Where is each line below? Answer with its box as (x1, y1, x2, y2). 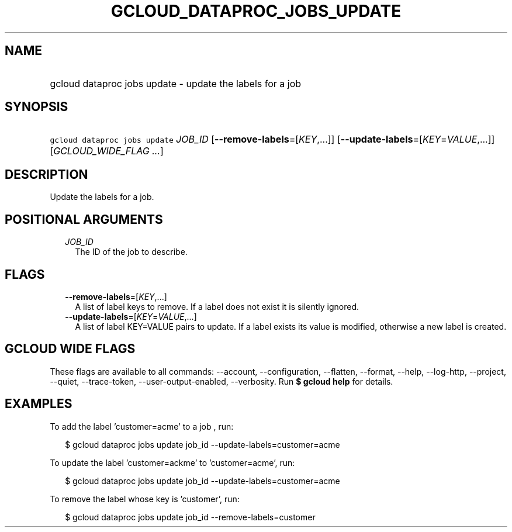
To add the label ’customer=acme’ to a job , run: (50, 421, 234, 431)
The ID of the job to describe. (75, 247, 188, 257)
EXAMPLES (5, 396, 72, 412)
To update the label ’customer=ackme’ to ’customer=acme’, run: (50, 457, 295, 468)
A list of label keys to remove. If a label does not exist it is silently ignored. (75, 301, 359, 312)
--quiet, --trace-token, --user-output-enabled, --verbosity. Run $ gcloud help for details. (50, 376, 393, 386)
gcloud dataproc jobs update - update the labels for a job (50, 77, 302, 89)
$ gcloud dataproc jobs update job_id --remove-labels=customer (65, 512, 316, 522)
